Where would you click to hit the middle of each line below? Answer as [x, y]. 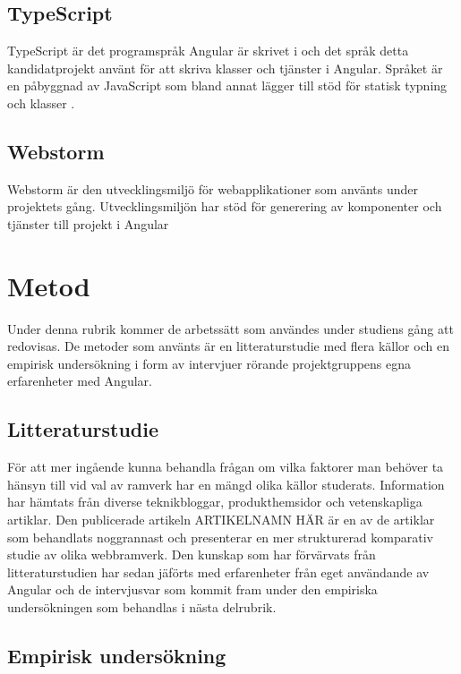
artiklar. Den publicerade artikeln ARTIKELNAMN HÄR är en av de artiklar [221, 520]
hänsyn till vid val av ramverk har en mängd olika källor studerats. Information [226, 484]
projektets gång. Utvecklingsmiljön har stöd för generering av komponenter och [225, 206]
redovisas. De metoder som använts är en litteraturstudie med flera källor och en [228, 346]
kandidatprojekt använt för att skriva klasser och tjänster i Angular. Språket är [225, 68]
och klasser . [41, 102]
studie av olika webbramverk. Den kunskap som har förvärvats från [192, 555]
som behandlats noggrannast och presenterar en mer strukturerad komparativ [220, 537]
